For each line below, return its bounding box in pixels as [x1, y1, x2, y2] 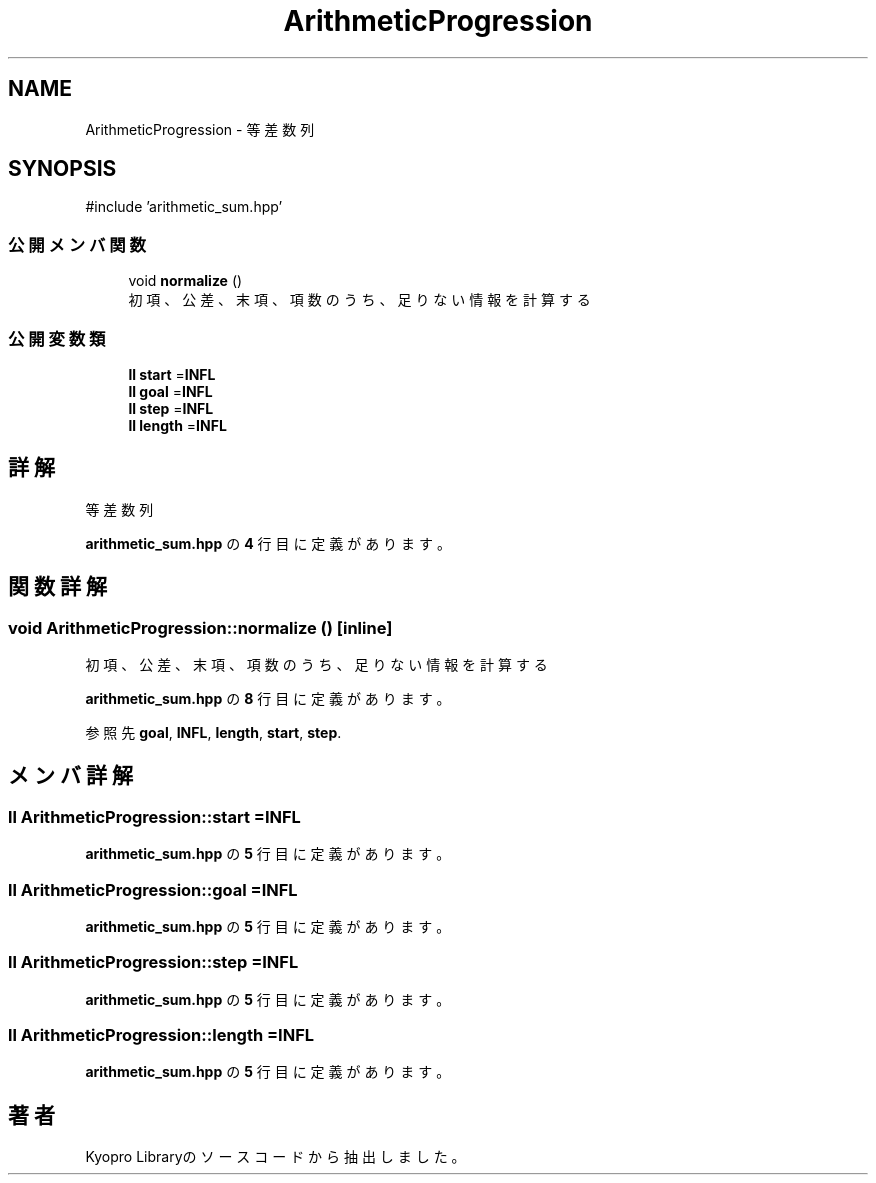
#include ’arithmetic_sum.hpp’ [85, 198, 283, 216]
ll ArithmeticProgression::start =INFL [8, 806, 301, 827]
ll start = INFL [128, 365, 216, 383]
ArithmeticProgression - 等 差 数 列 [85, 120, 315, 138]
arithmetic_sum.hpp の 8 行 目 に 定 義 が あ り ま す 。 [85, 690, 451, 707]
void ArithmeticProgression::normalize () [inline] [8, 617, 393, 638]
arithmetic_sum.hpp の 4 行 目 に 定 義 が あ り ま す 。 [85, 534, 451, 552]
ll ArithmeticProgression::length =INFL [8, 1025, 315, 1046]
